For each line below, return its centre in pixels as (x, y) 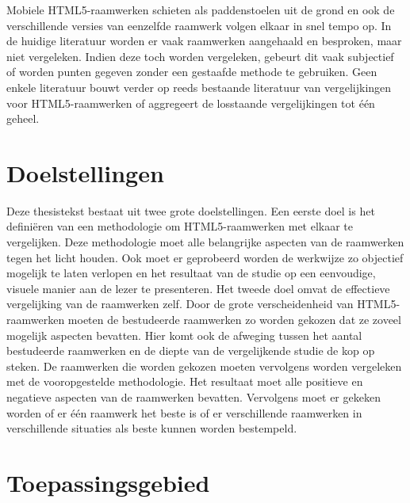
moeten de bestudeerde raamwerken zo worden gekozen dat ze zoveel (234, 320)
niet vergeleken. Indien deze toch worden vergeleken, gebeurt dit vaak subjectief (200, 56)
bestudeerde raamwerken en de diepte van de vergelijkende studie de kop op (191, 351)
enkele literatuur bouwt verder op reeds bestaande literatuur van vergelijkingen (199, 87)
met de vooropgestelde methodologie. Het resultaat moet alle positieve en (185, 381)
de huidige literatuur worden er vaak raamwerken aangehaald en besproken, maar (204, 41)
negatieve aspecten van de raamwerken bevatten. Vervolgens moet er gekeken (194, 397)
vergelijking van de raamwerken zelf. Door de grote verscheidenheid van (180, 304)
